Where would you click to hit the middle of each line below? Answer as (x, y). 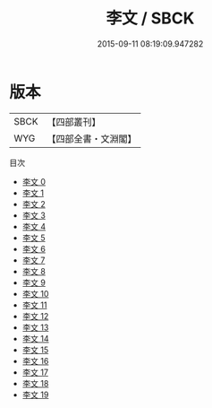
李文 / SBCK (150, 18)
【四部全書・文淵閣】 (92, 138)
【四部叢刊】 (74, 122)
